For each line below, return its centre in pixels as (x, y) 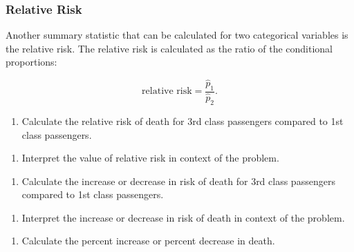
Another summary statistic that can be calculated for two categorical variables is (177, 35)
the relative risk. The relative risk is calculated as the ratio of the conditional (169, 48)
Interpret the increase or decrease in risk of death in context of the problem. (183, 217)
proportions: (31, 62)
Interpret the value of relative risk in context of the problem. (150, 158)
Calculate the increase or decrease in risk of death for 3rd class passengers (178, 181)
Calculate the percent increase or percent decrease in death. (148, 241)
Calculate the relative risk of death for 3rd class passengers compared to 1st (183, 120)
